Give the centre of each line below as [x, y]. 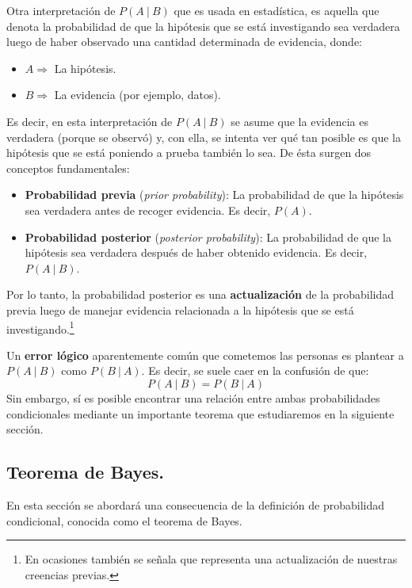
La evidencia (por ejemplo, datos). [137, 95]
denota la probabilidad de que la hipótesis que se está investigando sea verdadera [203, 26]
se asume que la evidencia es [299, 121]
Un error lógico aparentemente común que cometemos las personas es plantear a [205, 355]
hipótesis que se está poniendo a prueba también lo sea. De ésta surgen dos [189, 153]
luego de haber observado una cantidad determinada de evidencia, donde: [185, 42]
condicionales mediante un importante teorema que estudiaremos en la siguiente [200, 413]
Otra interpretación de [61, 10]
